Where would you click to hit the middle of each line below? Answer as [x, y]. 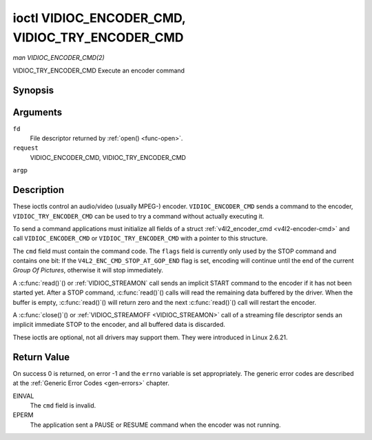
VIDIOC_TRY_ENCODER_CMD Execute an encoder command [99, 70]
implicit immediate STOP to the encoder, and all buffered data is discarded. [119, 325]
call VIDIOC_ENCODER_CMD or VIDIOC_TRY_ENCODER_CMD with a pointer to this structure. [140, 239]
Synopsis [33, 90]
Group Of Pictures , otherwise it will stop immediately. [88, 270]
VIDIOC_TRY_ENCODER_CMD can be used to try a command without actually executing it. [138, 216]
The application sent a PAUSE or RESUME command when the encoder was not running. [155, 425]
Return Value [41, 357]
